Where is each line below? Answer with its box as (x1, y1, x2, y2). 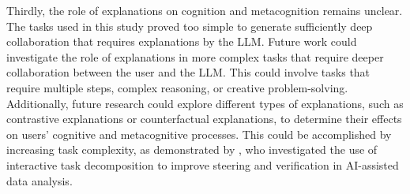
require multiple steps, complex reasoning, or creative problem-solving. (6, 79, 348, 95)
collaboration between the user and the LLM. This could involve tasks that (6, 64, 371, 80)
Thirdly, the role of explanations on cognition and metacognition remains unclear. (6, 2, 403, 18)
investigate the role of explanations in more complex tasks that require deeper (6, 48, 384, 65)
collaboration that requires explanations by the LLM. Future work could (6, 33, 357, 50)
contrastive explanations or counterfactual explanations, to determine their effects (6, 110, 402, 127)
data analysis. (6, 172, 73, 188)
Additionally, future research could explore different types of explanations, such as (6, 95, 404, 111)
